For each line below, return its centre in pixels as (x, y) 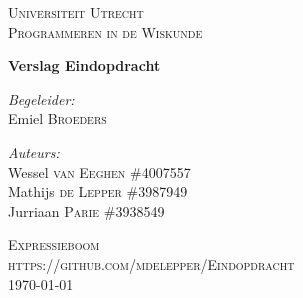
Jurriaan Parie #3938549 (86, 210)
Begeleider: (41, 98)
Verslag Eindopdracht (84, 65)
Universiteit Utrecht (76, 12)
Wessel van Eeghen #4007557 (99, 171)
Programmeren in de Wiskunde (105, 31)
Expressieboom (54, 244)
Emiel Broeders (57, 118)
